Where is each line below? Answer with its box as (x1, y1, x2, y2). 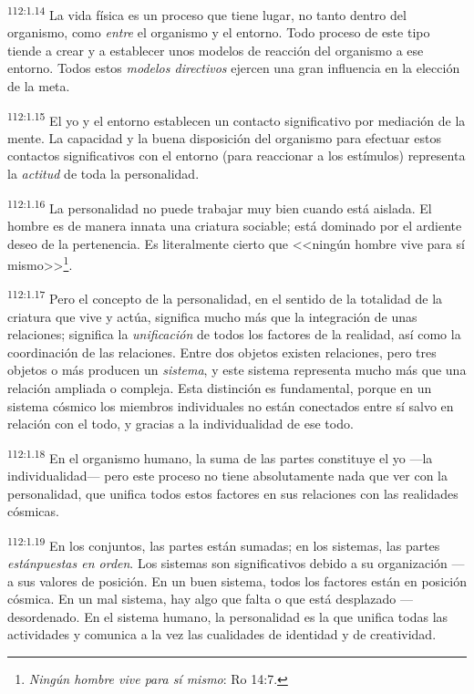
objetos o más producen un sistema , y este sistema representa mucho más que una (7, 360, 467, 379)
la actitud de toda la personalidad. (7, 164, 200, 183)
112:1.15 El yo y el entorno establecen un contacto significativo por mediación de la (7, 108, 466, 129)
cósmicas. (7, 502, 59, 521)
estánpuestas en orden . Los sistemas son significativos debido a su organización (7, 554, 448, 573)
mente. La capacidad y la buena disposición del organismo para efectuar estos (7, 128, 441, 147)
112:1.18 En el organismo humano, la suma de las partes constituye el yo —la (7, 445, 433, 467)
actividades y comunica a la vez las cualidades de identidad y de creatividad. (7, 625, 437, 644)
